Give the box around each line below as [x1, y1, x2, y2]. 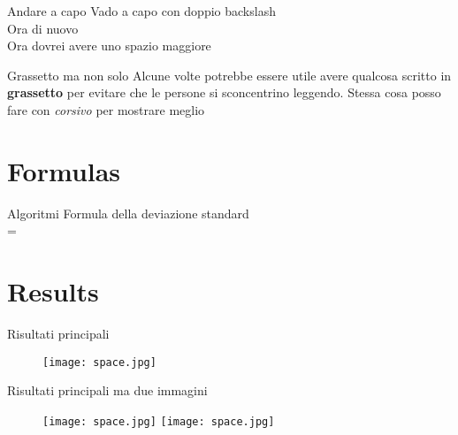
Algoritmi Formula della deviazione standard [7, 203, 249, 222]
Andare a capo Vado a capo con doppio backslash [7, 2, 276, 19]
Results [7, 273, 99, 309]
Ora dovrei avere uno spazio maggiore [7, 36, 211, 55]
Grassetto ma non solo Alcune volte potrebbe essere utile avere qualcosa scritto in [7, 65, 452, 84]
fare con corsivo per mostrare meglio [7, 100, 205, 118]
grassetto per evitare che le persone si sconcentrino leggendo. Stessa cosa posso [7, 83, 441, 102]
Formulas [7, 152, 121, 188]
